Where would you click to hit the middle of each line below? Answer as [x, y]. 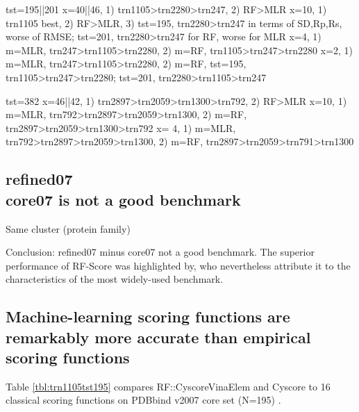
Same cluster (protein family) [68, 228]
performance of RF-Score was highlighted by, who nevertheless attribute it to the [178, 265]
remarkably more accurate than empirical [158, 337]
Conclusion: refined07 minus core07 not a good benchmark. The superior [160, 252]
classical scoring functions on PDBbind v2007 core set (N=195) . [143, 400]
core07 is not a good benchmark [123, 199]
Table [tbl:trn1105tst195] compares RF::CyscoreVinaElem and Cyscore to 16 [168, 386]
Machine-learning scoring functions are [148, 316]
